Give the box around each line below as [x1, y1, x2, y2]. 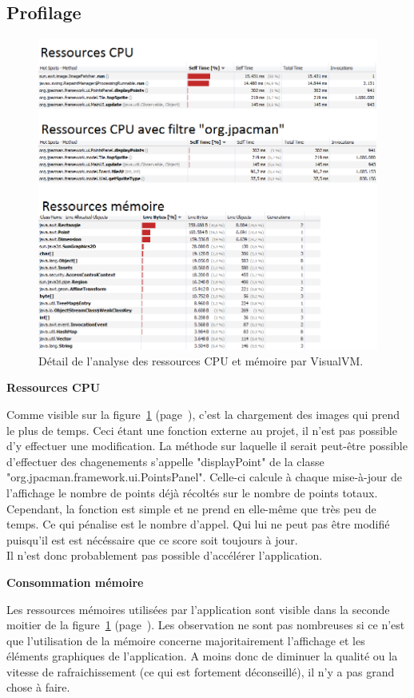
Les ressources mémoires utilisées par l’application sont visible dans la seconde [6, 600, 390, 617]
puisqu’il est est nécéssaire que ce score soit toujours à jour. [6, 531, 298, 548]
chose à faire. [6, 679, 70, 696]
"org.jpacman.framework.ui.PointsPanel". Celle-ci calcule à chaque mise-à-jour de [6, 469, 402, 485]
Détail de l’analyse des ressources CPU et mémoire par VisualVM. [38, 352, 364, 369]
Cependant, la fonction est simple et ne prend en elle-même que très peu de [6, 500, 376, 517]
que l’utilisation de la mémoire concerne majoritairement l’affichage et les [6, 632, 365, 648]
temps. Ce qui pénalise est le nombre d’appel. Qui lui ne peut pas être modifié [6, 516, 390, 532]
